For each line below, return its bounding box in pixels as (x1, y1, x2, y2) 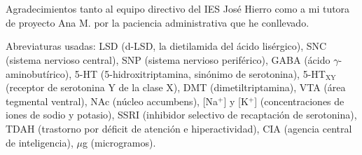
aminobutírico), (6, 66, 72, 81)
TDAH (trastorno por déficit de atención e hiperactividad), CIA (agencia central (6, 121, 352, 135)
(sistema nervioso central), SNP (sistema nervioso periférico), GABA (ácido (6, 52, 330, 67)
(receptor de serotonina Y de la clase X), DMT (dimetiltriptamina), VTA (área (6, 80, 346, 95)
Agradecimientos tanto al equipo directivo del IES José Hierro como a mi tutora (6, 1, 350, 16)
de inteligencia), (6, 135, 74, 149)
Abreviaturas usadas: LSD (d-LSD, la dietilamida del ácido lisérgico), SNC (6, 39, 327, 53)
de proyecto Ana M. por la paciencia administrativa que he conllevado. (6, 15, 309, 29)
